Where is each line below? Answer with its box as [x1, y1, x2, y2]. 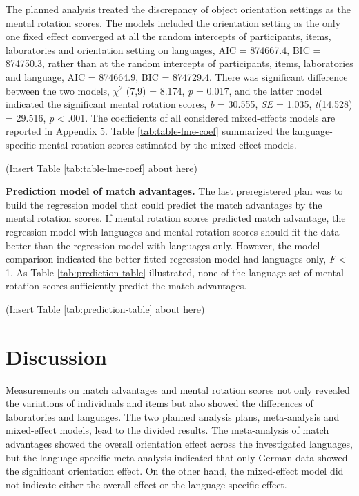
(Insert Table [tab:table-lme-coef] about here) [6, 160, 197, 175]
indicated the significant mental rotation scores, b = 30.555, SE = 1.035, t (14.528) [6, 97, 353, 111]
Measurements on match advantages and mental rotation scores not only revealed [6, 382, 350, 397]
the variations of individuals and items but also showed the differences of [6, 396, 313, 410]
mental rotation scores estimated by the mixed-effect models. [39, 137, 297, 151]
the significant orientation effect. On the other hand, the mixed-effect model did [6, 464, 344, 478]
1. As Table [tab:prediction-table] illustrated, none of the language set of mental [6, 265, 344, 279]
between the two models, [6, 83, 110, 97]
